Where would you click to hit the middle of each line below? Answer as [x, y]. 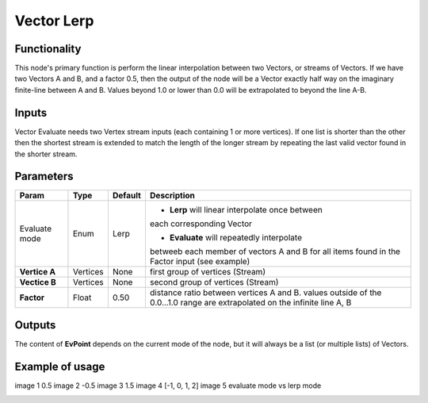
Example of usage [60, 366]
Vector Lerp [54, 21]
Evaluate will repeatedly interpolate [236, 238]
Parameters [44, 177]
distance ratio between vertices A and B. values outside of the [266, 293]
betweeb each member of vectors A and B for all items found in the [275, 251]
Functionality [48, 49]
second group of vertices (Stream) [214, 282]
